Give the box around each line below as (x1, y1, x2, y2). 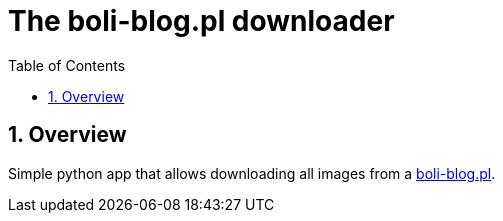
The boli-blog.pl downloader (8, 4, 395, 38)
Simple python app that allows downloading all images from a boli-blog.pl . (8, 164, 496, 182)
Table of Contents (8, 56, 126, 74)
